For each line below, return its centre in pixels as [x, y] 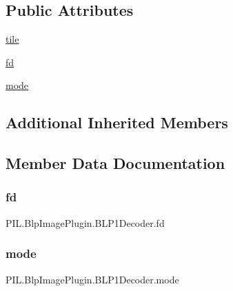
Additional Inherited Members [117, 122]
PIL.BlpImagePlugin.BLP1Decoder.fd [85, 222]
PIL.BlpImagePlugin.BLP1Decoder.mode [92, 279]
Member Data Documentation [115, 163]
